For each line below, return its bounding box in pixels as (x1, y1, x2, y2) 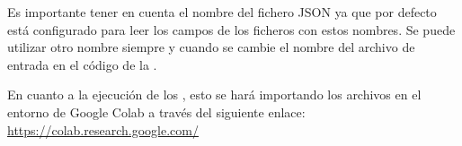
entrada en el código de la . (7, 55, 157, 73)
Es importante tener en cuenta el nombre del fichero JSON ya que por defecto (7, 3, 437, 21)
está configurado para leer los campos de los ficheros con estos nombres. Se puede (7, 20, 456, 39)
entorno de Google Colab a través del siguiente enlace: (7, 102, 306, 121)
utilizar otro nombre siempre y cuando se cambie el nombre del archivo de (7, 38, 415, 56)
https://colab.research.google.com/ (7, 120, 199, 139)
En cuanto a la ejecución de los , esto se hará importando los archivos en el (7, 85, 422, 104)
